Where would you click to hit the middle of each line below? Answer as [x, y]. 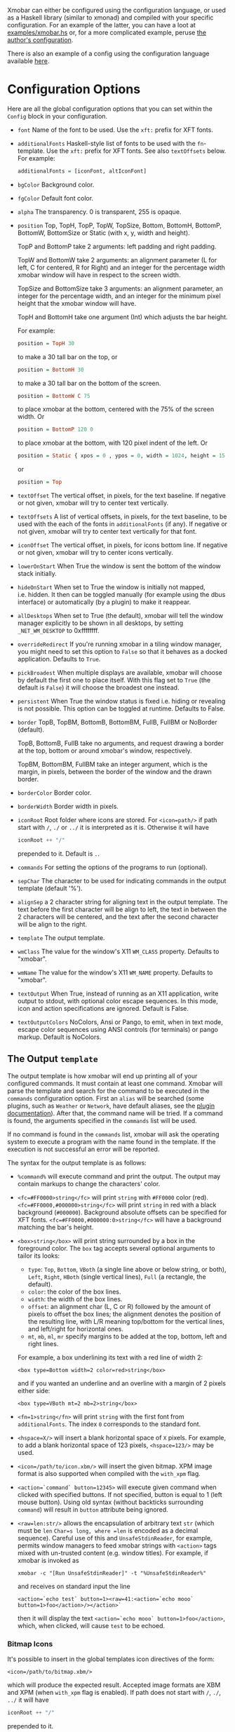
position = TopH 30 [46, 343]
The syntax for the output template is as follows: [77, 1162]
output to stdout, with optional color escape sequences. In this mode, [118, 1001]
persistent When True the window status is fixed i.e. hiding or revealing [121, 701]
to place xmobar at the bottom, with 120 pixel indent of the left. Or [113, 443]
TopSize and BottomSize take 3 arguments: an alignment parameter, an [120, 288]
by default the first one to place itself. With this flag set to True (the [114, 680]
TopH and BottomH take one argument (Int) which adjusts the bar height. [122, 317]
